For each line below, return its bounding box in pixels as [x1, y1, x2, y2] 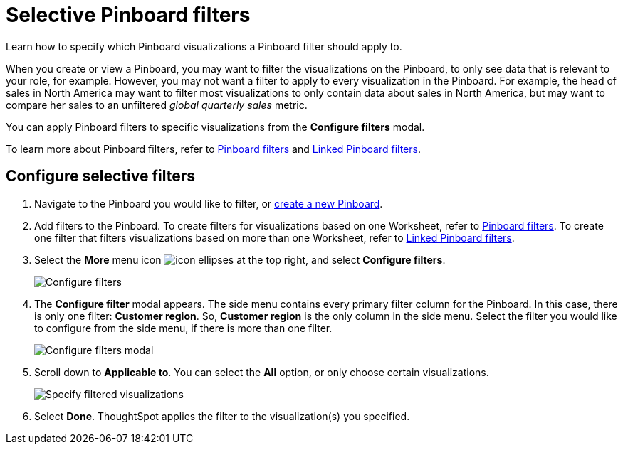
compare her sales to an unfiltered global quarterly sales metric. [6, 98, 308, 111]
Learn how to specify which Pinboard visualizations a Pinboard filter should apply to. [6, 40, 402, 53]
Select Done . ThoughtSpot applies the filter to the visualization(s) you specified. [34, 409, 410, 422]
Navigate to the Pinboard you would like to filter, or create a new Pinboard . [34, 197, 383, 210]
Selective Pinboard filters [6, 3, 251, 27]
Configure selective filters [6, 167, 196, 186]
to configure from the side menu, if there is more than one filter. [34, 321, 333, 334]
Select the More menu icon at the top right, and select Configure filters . [34, 253, 446, 266]
